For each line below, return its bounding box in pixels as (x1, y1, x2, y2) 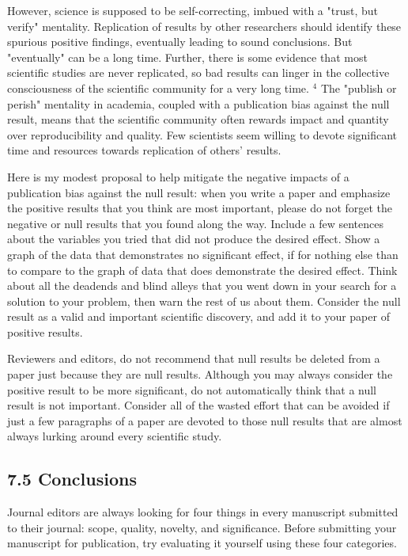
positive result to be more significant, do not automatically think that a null (7, 381, 377, 398)
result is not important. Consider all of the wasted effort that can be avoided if (7, 397, 390, 413)
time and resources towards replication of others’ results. (7, 142, 281, 158)
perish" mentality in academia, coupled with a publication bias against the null (7, 95, 390, 112)
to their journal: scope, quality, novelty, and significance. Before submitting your (7, 519, 397, 535)
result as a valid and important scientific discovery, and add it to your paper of (7, 308, 390, 325)
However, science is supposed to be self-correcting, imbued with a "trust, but (7, 2, 378, 18)
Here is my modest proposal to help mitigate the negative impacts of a (7, 168, 349, 185)
